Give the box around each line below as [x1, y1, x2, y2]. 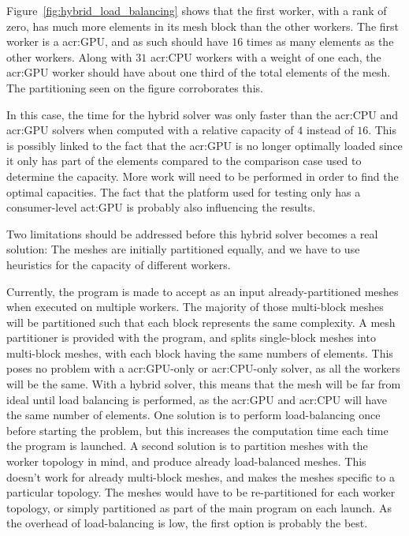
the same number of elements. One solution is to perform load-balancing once [6, 407, 381, 423]
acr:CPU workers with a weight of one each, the [150, 48, 381, 65]
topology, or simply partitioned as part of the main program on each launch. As [6, 499, 392, 515]
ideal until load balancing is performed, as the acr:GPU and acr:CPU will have [6, 391, 388, 407]
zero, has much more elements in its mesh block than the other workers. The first [6, 17, 400, 34]
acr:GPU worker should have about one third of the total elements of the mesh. [6, 64, 391, 81]
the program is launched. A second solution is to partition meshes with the [6, 437, 368, 454]
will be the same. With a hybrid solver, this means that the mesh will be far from [6, 376, 401, 392]
